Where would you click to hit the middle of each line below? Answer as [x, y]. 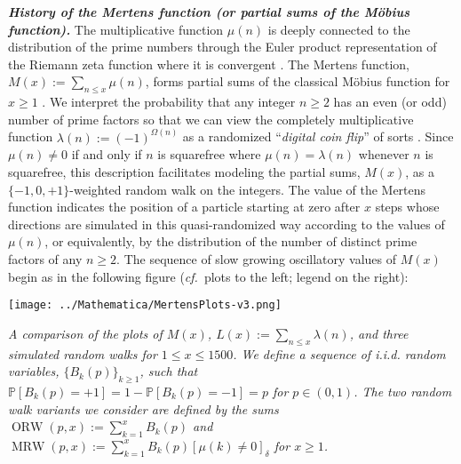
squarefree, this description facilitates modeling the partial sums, [184, 171]
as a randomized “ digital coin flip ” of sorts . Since [318, 136]
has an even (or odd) [390, 102]
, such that [169, 371]
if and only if [107, 154]
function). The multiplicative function [116, 29]
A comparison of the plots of [85, 333]
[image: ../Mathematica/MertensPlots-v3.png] [145, 305]
